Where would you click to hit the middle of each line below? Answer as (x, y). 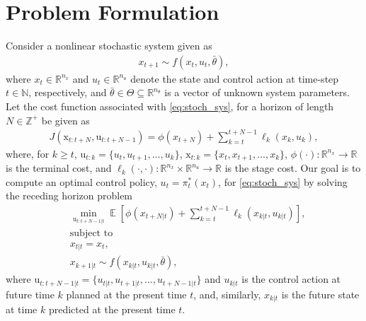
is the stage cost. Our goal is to (293, 168)
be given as (65, 120)
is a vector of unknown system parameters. (257, 92)
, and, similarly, (227, 294)
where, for (28, 153)
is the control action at (291, 279)
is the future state (320, 294)
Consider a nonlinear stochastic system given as (109, 46)
